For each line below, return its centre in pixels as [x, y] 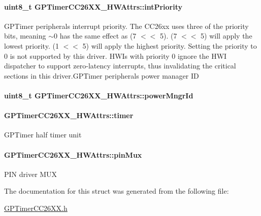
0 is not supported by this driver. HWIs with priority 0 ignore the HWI [116, 56]
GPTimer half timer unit [43, 135]
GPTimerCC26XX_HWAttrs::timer [69, 115]
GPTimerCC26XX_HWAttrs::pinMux [73, 154]
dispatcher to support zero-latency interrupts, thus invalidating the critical [120, 66]
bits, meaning [25, 36]
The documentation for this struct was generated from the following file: [117, 191]
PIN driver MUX [31, 174]
